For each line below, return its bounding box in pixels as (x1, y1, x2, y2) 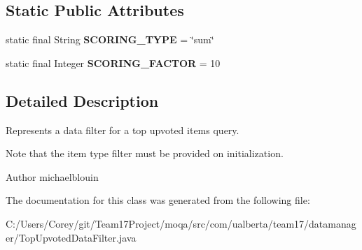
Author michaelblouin (6, 169, 99, 184)
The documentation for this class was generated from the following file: (6, 193, 310, 207)
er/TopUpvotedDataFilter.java (6, 230, 137, 244)
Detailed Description (6, 89, 159, 111)
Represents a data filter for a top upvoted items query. (6, 122, 239, 137)
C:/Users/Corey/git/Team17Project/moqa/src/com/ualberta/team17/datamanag (6, 216, 356, 230)
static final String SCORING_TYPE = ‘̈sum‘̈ (6, 32, 214, 47)
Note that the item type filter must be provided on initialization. (6, 146, 284, 161)
